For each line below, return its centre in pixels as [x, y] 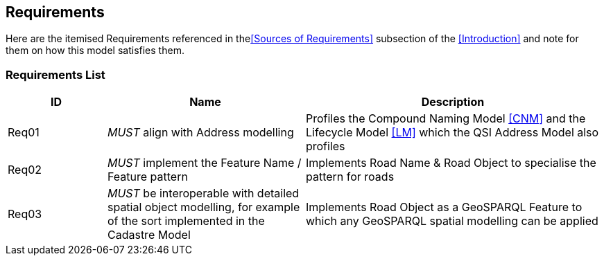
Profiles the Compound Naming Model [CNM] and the [446, 119]
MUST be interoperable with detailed [203, 193]
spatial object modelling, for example [204, 207]
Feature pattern [147, 177]
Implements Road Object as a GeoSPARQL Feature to [444, 207]
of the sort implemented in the [186, 221]
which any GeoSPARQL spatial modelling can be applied [452, 221]
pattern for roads [350, 177]
